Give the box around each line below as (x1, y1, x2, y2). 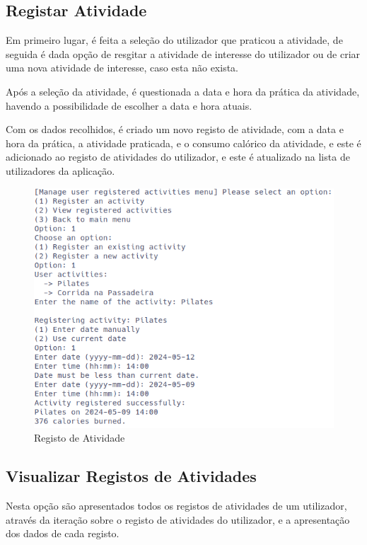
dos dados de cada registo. (6, 526, 120, 541)
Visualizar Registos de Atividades (6, 465, 257, 487)
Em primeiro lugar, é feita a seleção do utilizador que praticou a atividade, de (6, 33, 343, 47)
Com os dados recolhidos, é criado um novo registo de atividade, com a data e (6, 122, 344, 137)
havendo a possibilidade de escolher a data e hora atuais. (6, 98, 252, 113)
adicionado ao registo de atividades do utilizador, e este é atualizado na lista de (6, 149, 350, 164)
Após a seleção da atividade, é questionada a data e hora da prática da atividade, (6, 84, 360, 98)
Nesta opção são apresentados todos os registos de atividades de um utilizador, (6, 498, 347, 512)
